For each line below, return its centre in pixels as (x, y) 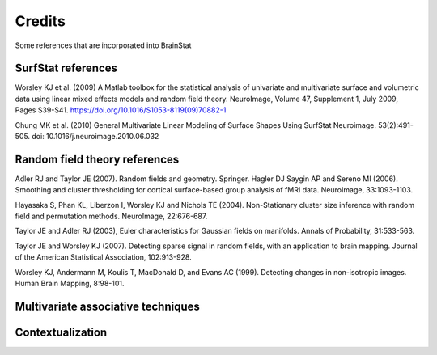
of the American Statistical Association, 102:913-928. (103, 257)
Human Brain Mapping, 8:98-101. (70, 284)
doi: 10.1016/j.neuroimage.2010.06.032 (95, 137)
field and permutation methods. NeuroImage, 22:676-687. (111, 216)
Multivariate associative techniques (107, 306)
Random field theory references (97, 159)
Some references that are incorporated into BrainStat (103, 45)
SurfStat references (66, 68)
